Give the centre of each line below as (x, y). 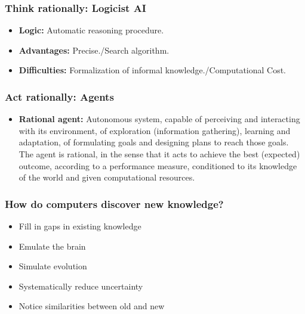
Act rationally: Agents (59, 96)
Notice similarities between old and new (92, 306)
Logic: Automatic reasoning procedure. (91, 30)
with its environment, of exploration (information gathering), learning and (155, 130)
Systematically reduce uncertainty (81, 286)
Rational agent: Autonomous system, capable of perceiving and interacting (159, 119)
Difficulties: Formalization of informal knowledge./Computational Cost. (152, 70)
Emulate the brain (52, 246)
